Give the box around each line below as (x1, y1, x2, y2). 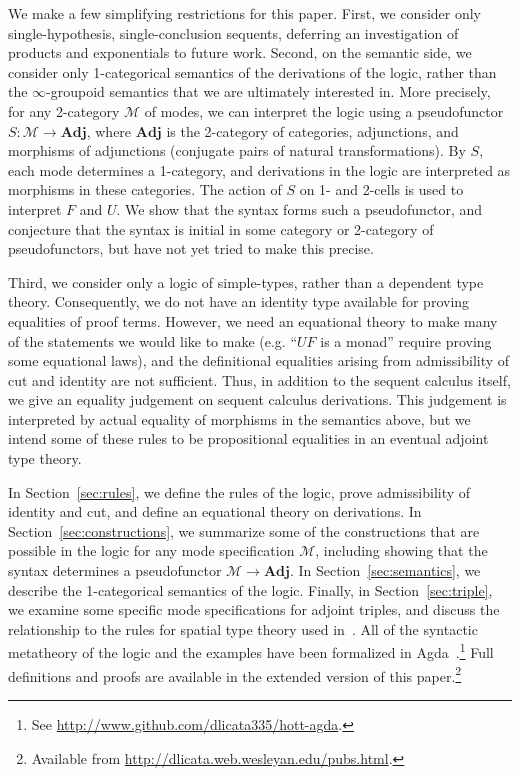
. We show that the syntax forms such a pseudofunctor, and (116, 198, 483, 219)
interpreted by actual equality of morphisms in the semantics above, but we (8, 408, 471, 429)
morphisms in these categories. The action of (8, 179, 282, 200)
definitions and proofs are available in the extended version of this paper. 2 (8, 662, 462, 686)
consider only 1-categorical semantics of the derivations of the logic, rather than (8, 61, 497, 82)
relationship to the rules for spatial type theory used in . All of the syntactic (8, 618, 478, 639)
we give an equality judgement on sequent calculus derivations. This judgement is (8, 389, 507, 410)
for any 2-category (8, 100, 120, 121)
